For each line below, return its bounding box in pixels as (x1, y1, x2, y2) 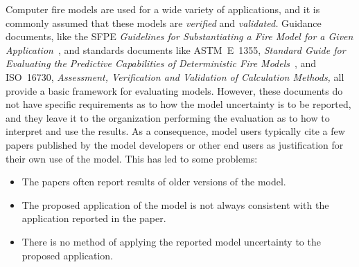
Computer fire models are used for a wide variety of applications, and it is (6, 2, 320, 16)
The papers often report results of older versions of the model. (21, 174, 286, 189)
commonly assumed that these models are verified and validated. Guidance (6, 15, 322, 30)
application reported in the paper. (21, 211, 166, 225)
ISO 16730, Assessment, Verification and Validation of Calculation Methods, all (6, 69, 344, 84)
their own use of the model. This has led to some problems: (6, 151, 258, 165)
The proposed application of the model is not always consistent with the (21, 197, 329, 212)
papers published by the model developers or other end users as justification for (6, 137, 344, 151)
